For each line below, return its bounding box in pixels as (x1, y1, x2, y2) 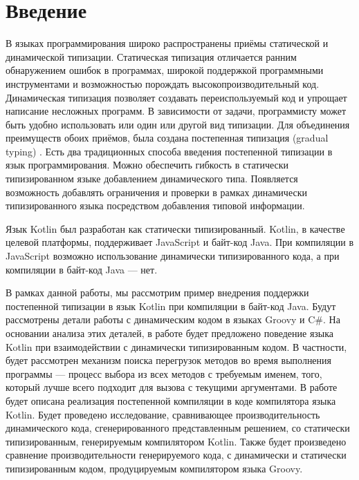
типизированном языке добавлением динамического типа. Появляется (6, 171, 298, 186)
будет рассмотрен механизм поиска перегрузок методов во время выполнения (6, 353, 332, 367)
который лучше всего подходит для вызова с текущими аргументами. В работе (6, 380, 338, 394)
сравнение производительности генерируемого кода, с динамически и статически (6, 448, 347, 462)
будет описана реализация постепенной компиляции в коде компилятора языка (6, 393, 336, 407)
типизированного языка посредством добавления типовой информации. (6, 198, 305, 213)
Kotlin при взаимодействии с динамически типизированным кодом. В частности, (6, 339, 347, 354)
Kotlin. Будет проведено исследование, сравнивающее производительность (6, 407, 320, 421)
